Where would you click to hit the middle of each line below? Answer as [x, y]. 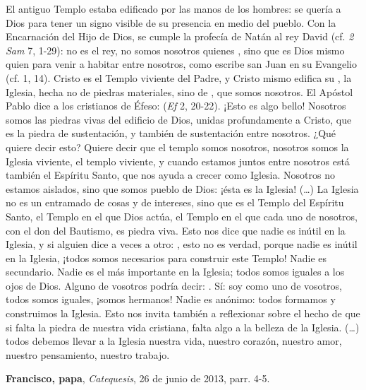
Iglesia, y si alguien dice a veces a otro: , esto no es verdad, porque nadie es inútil [182, 244]
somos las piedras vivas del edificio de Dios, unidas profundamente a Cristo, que [179, 119]
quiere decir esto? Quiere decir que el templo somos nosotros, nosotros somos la [177, 147]
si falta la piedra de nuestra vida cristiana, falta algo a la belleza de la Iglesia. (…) [183, 327]
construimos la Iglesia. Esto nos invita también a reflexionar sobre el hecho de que [183, 313]
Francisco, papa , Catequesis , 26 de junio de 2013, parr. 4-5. [138, 378]
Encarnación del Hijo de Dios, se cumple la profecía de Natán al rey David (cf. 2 [180, 36]
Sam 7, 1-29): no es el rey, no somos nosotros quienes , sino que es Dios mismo [175, 50]
